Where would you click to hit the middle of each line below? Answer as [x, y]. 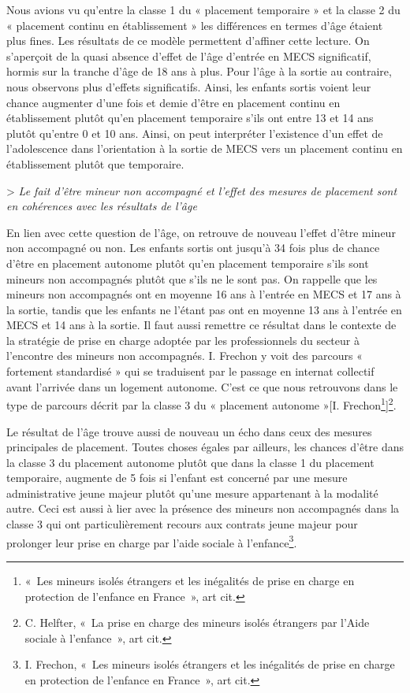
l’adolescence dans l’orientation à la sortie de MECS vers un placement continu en [205, 148]
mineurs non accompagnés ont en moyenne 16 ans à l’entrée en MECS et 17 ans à [204, 294]
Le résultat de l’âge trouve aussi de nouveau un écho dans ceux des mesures [189, 431]
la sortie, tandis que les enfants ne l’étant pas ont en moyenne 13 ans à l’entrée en [204, 309]
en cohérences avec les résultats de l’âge [102, 206]
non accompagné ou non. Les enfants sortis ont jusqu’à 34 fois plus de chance [193, 248]
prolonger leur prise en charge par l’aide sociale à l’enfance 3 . [152, 541]
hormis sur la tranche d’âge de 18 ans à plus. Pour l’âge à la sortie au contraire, [199, 71]
